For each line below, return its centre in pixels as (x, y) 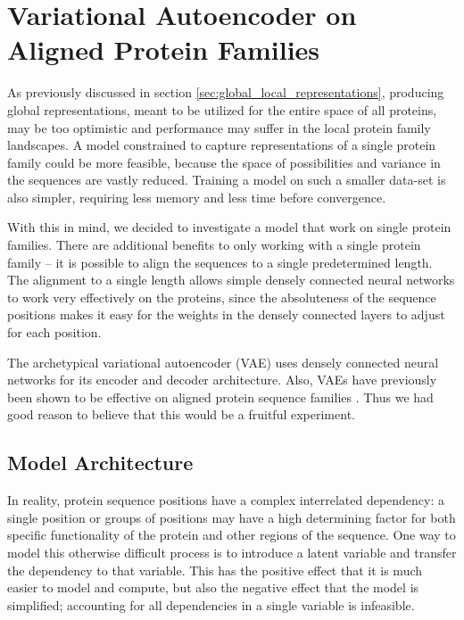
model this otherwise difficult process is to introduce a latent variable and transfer (232, 552)
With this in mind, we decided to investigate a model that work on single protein (229, 227)
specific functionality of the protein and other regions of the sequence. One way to (232, 535)
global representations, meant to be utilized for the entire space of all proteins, (222, 109)
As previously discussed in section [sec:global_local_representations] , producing (226, 92)
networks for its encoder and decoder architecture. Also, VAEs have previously (222, 380)
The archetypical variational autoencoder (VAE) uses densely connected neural (223, 362)
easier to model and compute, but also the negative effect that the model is (213, 587)
